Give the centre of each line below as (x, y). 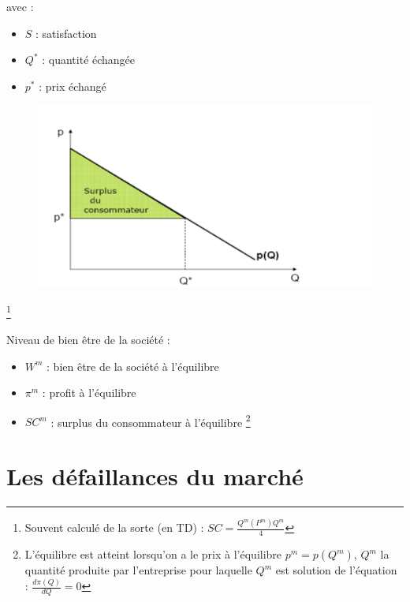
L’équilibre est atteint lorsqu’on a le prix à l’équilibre (153, 554)
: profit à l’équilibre (89, 393)
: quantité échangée (89, 60)
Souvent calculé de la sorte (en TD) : (114, 527)
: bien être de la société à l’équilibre (133, 366)
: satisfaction (66, 33)
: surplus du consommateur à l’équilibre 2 (151, 421)
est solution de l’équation (336, 570)
